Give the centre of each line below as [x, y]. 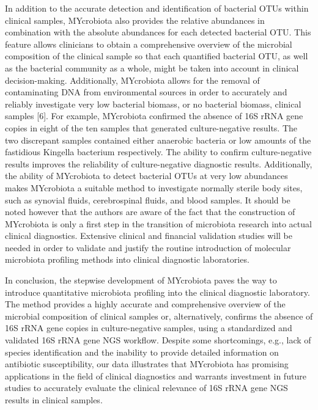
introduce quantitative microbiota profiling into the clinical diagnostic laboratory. [157, 292]
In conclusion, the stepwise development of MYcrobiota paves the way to [141, 280]
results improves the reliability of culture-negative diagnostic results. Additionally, [159, 163]
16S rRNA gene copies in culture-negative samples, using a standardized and [149, 328]
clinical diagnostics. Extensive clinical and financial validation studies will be [149, 236]
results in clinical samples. [54, 400]
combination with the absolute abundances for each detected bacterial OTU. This [158, 32]
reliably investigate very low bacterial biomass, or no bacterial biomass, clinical [153, 104]
